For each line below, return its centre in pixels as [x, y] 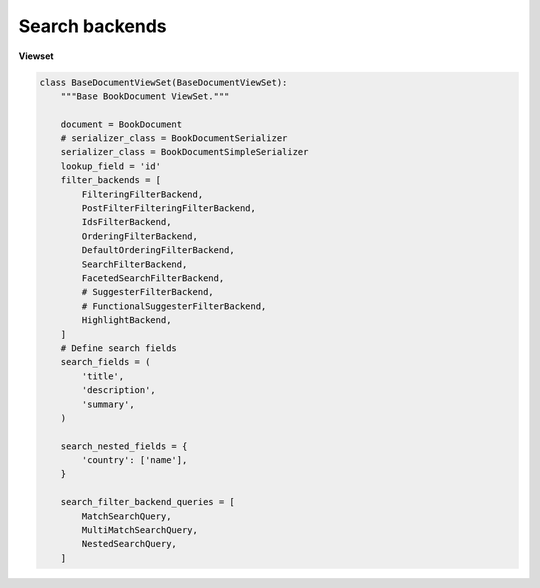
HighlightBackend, [126, 320]
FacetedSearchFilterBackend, [153, 278]
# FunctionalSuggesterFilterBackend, [174, 306]
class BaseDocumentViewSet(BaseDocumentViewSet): [163, 82]
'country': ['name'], [134, 460]
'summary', [108, 404]
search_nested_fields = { [124, 446]
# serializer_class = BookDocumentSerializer [174, 138]
